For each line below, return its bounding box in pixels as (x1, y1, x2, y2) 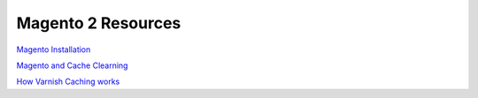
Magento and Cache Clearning (16, 60, 128, 71)
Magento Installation (16, 44, 91, 55)
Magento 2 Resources (16, 13, 181, 33)
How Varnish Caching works (16, 76, 120, 87)
